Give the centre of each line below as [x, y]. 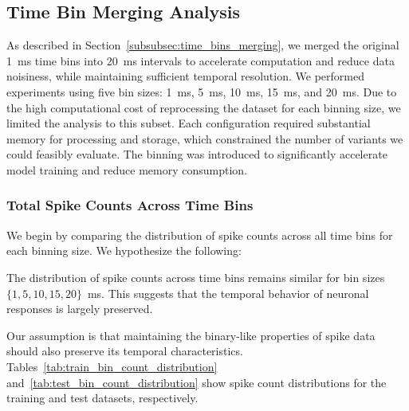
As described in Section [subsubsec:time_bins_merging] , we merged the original [203, 45]
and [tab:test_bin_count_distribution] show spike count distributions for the [197, 382]
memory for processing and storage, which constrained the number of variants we [205, 138]
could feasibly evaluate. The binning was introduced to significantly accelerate [197, 154]
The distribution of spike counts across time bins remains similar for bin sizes [196, 277]
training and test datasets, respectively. [102, 398]
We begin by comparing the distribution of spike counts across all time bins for [200, 235]
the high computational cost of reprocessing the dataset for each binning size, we [204, 107]
